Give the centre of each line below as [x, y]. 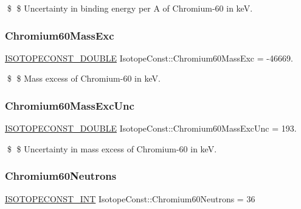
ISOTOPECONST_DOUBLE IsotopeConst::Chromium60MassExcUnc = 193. [151, 128]
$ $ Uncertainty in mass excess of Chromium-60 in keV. [112, 148]
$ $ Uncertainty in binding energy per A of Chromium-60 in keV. [130, 8]
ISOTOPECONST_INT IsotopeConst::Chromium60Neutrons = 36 [130, 198]
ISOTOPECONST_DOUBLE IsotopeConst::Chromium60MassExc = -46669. [149, 58]
